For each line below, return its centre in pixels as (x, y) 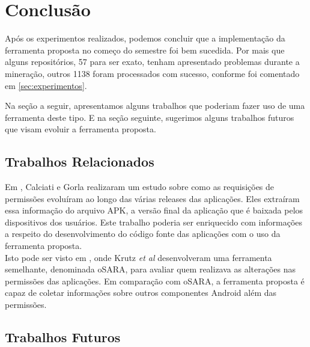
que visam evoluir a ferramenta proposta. (81, 129)
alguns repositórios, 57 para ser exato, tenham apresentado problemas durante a (152, 62)
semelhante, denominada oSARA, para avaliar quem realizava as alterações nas (150, 269)
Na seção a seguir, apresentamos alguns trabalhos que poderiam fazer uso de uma (155, 106)
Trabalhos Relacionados (80, 161)
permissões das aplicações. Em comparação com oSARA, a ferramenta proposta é (155, 281)
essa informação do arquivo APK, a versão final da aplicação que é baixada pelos (154, 210)
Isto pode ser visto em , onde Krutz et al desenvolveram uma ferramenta (138, 257)
